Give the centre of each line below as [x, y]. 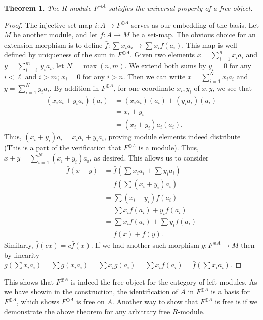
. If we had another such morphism [145, 245]
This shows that [29, 281]
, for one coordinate [144, 87]
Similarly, [19, 245]
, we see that [232, 87]
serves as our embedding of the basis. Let [195, 25]
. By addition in [74, 87]
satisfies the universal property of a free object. [181, 8]
